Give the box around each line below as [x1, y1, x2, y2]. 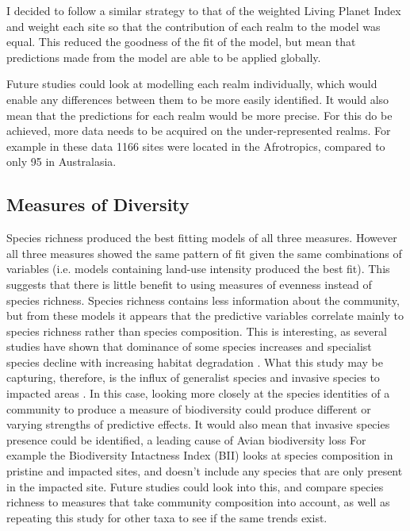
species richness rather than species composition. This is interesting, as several [6, 322, 387, 339]
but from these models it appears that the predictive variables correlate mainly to [6, 307, 404, 324]
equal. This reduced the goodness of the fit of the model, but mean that [6, 33, 356, 50]
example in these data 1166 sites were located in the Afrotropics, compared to [6, 137, 385, 154]
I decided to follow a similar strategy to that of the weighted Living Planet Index [6, 2, 401, 18]
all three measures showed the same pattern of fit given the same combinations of [6, 244, 402, 261]
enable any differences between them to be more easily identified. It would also [6, 90, 389, 107]
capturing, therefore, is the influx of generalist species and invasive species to [6, 369, 380, 386]
